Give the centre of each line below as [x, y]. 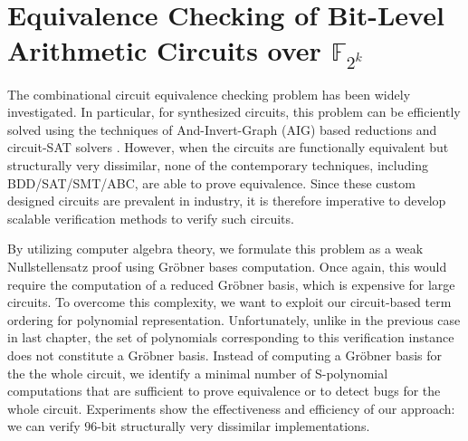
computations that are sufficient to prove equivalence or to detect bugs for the [224, 391]
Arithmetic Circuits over [164, 50]
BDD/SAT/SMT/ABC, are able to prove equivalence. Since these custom [211, 182]
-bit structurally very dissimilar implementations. [234, 426]
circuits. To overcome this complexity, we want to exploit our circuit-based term [229, 302]
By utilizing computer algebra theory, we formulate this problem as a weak [215, 249]
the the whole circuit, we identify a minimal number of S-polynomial [198, 373]
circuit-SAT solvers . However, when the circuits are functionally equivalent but [228, 147]
